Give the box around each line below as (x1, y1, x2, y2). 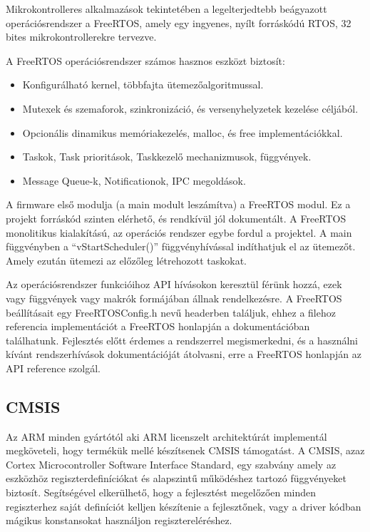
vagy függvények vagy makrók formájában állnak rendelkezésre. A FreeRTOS (6, 290, 342, 305)
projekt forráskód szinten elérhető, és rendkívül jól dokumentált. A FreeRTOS (6, 210, 346, 225)
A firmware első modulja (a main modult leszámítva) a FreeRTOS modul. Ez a (6, 197, 351, 212)
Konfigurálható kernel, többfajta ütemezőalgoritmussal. (22, 77, 264, 92)
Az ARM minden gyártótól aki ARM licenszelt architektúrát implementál (6, 429, 327, 444)
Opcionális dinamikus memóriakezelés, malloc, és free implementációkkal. (22, 125, 343, 140)
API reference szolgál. (6, 360, 101, 375)
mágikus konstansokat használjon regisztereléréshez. (6, 513, 232, 528)
